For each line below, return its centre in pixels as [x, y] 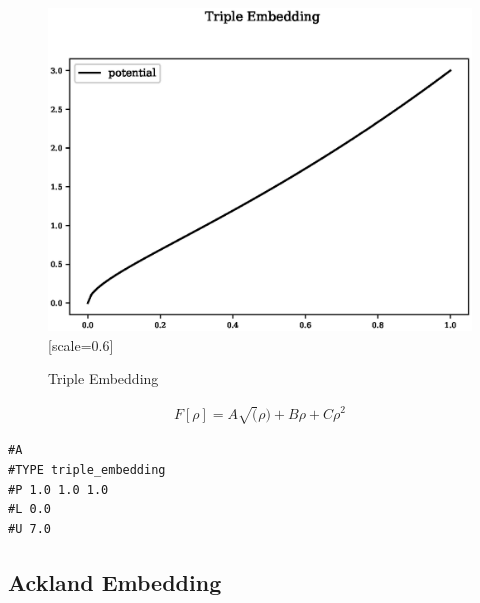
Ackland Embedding [115, 581]
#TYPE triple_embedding [87, 469]
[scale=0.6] [81, 344]
